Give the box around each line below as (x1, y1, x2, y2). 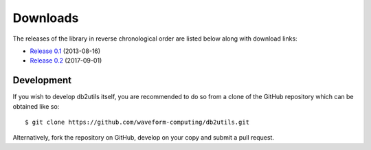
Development (12, 74, 72, 86)
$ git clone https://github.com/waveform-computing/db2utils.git (25, 118, 250, 127)
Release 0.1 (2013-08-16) (30, 47, 101, 55)
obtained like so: (12, 102, 60, 110)
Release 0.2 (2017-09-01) (30, 56, 102, 65)
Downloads (12, 10, 79, 25)
